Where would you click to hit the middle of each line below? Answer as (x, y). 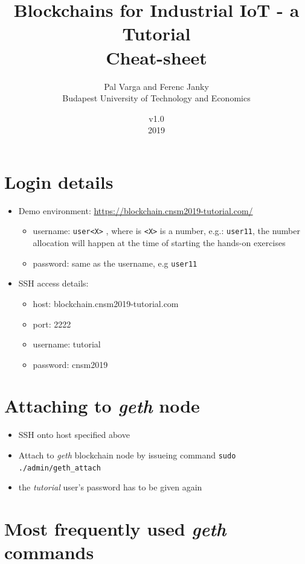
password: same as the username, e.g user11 (115, 263)
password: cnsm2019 (70, 364)
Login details (59, 181)
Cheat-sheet (156, 57)
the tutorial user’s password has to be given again (110, 487)
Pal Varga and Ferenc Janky (156, 86)
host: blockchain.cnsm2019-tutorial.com (106, 303)
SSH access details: (53, 283)
